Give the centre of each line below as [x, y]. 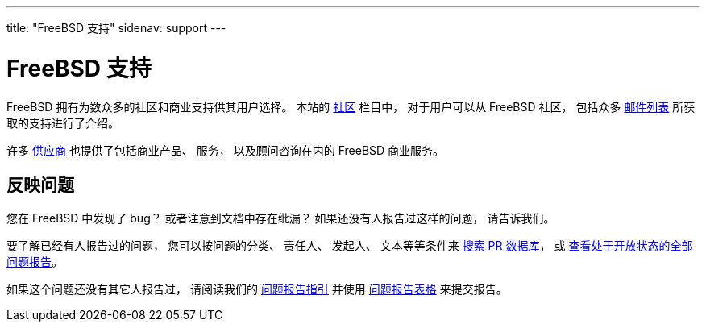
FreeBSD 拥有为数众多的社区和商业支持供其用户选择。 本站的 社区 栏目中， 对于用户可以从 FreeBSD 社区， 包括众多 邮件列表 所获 [351, 106]
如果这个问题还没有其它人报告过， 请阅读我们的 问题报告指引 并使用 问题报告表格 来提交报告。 [257, 289]
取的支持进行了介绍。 [63, 122]
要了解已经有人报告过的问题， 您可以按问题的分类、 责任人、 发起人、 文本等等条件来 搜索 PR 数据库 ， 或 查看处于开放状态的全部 [350, 246]
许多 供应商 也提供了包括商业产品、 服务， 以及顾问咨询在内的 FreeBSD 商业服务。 [226, 150]
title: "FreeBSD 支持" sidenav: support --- [116, 28]
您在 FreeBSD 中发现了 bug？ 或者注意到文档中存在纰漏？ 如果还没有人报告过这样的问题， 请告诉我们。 [281, 218]
